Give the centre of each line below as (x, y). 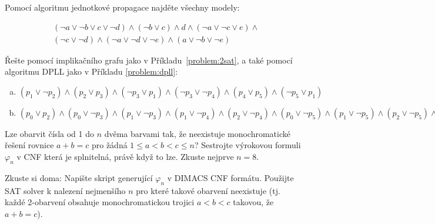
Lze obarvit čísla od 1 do (49, 133)
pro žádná (109, 145)
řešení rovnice (29, 145)
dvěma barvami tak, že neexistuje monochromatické (197, 133)
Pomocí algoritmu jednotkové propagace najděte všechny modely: (122, 7)
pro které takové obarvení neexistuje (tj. (208, 190)
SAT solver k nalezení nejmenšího (65, 190)
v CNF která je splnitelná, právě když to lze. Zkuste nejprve (125, 157)
